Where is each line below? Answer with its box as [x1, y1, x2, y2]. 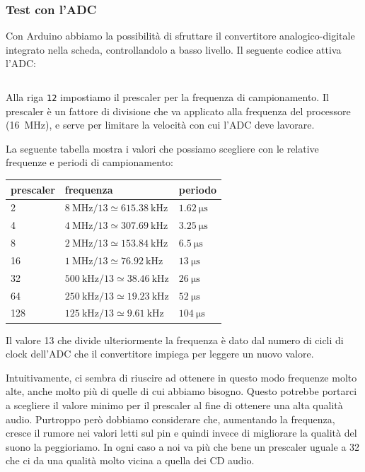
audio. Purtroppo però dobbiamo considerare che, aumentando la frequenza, [6, 411, 335, 426]
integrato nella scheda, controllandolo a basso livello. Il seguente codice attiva [6, 42, 342, 57]
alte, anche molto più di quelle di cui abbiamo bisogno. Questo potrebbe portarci [6, 384, 357, 399]
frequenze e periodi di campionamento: [6, 155, 173, 170]
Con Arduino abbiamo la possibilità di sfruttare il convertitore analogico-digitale [6, 28, 355, 43]
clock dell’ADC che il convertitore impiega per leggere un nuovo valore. [6, 346, 314, 361]
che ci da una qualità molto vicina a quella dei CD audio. [6, 453, 255, 468]
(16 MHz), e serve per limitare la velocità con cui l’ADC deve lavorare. [6, 117, 315, 132]
